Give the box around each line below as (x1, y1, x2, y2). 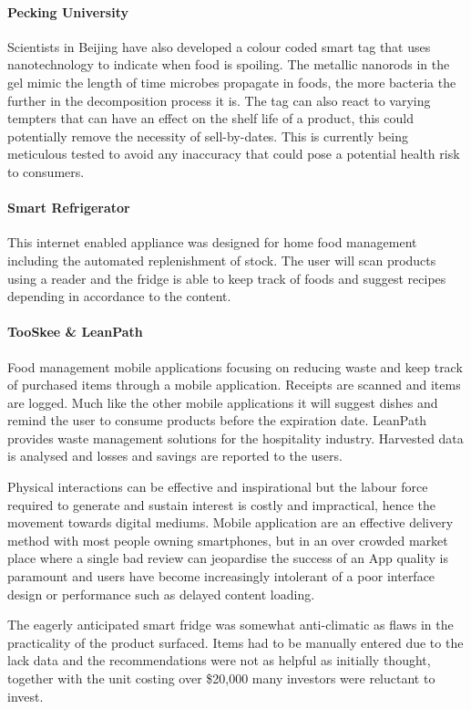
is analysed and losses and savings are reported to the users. (7, 446, 343, 465)
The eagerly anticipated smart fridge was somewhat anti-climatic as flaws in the (7, 615, 454, 634)
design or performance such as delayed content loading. (7, 584, 315, 603)
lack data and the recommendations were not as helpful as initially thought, (7, 651, 431, 670)
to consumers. (7, 162, 85, 181)
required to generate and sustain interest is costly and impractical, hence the (7, 495, 435, 514)
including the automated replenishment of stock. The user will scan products (7, 250, 436, 269)
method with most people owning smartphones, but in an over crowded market (7, 530, 448, 549)
